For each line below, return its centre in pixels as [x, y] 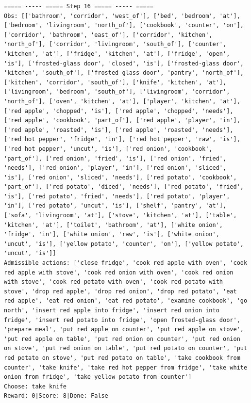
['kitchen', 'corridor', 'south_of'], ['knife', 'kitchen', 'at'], [115, 82]
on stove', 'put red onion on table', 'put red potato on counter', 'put [126, 348]
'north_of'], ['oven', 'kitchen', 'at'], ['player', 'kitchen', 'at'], [122, 101]
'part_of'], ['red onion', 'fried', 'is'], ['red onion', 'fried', [115, 158]
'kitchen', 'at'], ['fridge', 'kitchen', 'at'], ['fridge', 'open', [117, 54]
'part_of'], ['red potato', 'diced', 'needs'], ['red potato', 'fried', [124, 187]
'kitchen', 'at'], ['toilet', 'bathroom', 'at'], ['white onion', [114, 225]
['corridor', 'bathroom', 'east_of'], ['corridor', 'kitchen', [108, 35]
